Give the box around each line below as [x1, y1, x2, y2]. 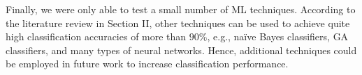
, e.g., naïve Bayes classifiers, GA [207, 29, 349, 44]
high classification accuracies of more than [6, 29, 187, 44]
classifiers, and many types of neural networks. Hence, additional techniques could [6, 42, 357, 57]
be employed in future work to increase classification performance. [6, 56, 289, 71]
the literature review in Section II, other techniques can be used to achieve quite [6, 15, 350, 30]
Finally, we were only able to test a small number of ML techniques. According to [6, 2, 356, 16]
